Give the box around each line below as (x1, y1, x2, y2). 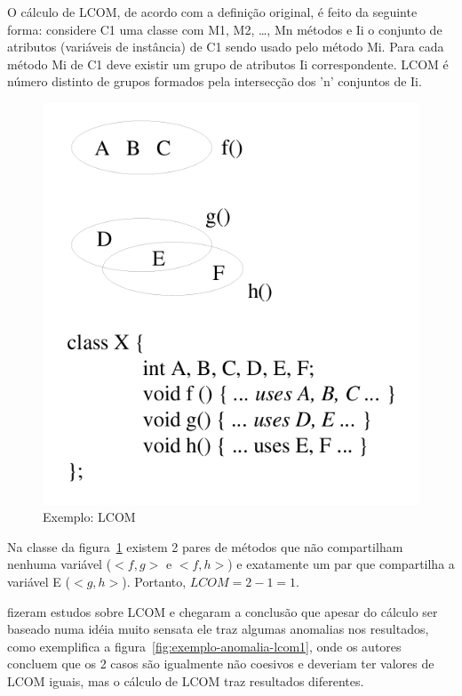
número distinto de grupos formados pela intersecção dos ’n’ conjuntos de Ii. (7, 72, 422, 91)
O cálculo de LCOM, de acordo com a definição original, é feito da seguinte (7, 3, 418, 20)
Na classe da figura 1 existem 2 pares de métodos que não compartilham (7, 537, 403, 556)
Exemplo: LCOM (43, 508, 136, 526)
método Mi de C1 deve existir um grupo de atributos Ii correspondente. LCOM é (7, 54, 449, 73)
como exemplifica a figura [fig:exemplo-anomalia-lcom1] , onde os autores (7, 636, 402, 655)
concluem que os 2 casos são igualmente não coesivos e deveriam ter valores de (7, 654, 434, 673)
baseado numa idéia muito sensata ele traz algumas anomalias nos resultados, (7, 620, 429, 638)
